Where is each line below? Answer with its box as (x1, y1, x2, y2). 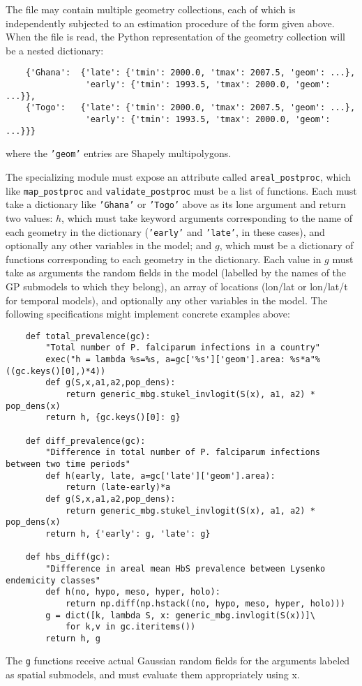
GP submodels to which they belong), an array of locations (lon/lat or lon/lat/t (6, 278, 348, 293)
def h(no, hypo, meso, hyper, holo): (45, 587, 220, 597)
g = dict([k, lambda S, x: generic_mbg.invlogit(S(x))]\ (45, 610, 315, 620)
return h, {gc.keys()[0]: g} (45, 412, 181, 423)
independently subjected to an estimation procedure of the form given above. (6, 15, 335, 30)
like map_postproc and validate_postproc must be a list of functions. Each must (6, 183, 357, 197)
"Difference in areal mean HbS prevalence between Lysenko (45, 563, 326, 574)
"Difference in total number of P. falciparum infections (45, 447, 321, 458)
